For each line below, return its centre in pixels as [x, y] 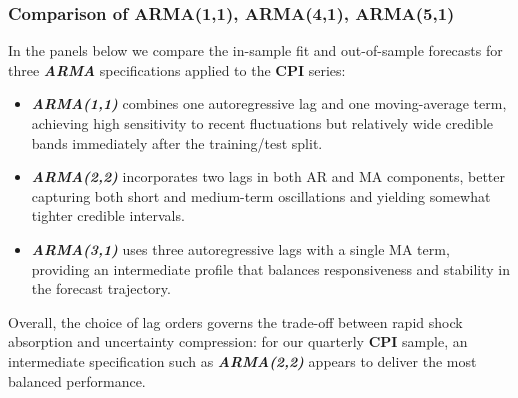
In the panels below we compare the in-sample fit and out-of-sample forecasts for [255, 50]
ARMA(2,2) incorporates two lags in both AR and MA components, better [268, 176]
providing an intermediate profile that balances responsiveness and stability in [271, 268]
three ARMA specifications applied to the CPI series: [177, 69]
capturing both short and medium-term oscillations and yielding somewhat [261, 195]
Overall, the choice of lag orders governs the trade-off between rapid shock [235, 321]
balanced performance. [77, 380]
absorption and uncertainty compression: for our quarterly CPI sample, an [238, 341]
